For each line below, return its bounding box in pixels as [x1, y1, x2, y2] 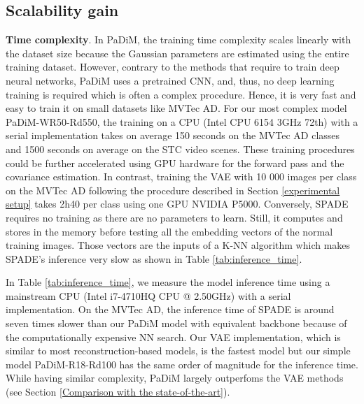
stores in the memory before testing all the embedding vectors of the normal [6, 224, 333, 238]
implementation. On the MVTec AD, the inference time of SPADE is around [6, 302, 335, 317]
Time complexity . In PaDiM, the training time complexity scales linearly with [6, 32, 351, 47]
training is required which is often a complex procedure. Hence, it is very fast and [6, 87, 356, 101]
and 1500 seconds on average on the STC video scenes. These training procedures [6, 141, 355, 156]
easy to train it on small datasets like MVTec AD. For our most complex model [6, 101, 347, 115]
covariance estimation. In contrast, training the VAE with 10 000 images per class [6, 169, 357, 184]
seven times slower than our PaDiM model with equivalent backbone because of [6, 316, 347, 331]
